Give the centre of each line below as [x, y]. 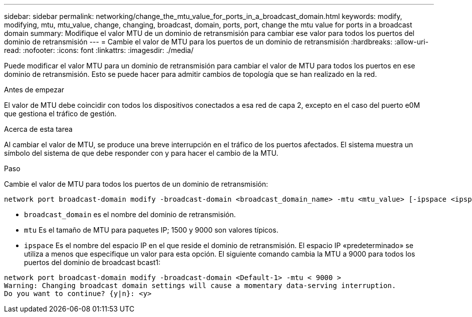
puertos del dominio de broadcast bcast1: [92, 262]
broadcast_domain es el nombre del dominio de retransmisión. [130, 214]
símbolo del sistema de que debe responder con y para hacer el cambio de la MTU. [141, 153]
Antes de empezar [34, 90]
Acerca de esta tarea [38, 129]
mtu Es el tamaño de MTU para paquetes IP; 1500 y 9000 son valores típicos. [151, 230]
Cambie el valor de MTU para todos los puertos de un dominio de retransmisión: [136, 184]
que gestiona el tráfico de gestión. [60, 114]
